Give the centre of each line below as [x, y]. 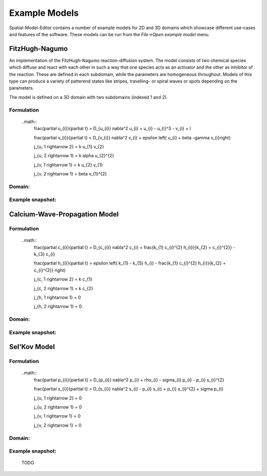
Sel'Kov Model [32, 347]
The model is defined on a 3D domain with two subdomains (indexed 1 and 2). [89, 97]
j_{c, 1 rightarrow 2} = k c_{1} [63, 279]
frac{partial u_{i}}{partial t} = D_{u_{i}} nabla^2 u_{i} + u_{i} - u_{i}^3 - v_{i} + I [112, 129]
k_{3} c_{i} [44, 254]
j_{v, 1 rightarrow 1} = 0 [57, 416]
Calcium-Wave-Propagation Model [64, 214]
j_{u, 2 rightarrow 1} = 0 [58, 407]
